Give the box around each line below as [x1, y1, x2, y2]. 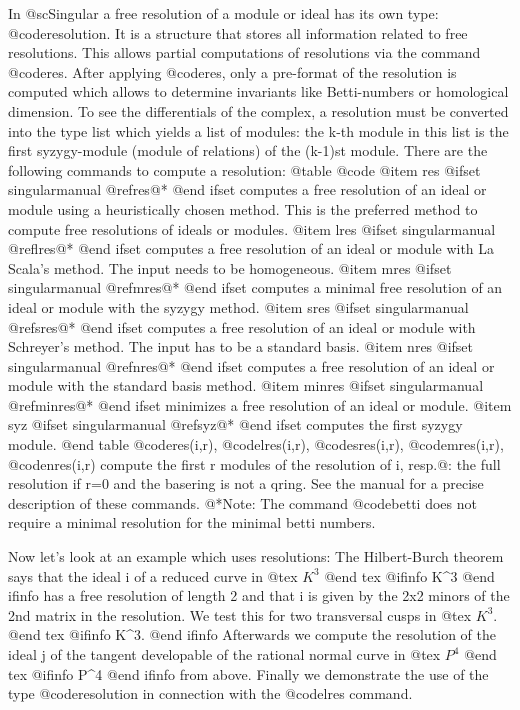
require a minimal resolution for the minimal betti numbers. [8, 512, 376, 533]
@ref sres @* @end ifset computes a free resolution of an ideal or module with [8, 316, 476, 337]
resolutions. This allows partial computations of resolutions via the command [8, 42, 481, 63]
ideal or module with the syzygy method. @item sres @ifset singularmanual [8, 296, 469, 317]
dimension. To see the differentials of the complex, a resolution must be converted [8, 100, 509, 121]
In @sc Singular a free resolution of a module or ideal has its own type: [8, 3, 439, 23]
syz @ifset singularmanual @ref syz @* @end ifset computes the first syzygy [8, 414, 463, 435]
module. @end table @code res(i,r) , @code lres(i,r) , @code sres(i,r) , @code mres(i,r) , [8, 434, 504, 455]
